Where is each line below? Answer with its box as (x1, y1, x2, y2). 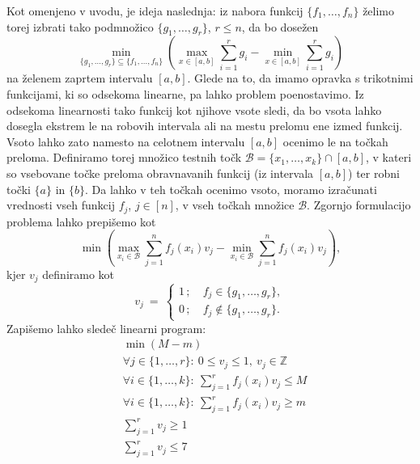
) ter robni (348, 164, 400, 181)
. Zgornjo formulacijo (307, 196, 411, 213)
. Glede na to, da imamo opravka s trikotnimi (187, 70, 414, 86)
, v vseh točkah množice (175, 196, 295, 213)
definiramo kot (42, 265, 115, 282)
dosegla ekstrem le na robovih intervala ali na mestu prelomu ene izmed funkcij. (6, 117, 403, 134)
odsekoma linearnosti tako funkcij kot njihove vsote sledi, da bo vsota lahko (6, 101, 382, 118)
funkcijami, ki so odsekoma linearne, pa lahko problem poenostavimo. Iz (6, 85, 364, 102)
